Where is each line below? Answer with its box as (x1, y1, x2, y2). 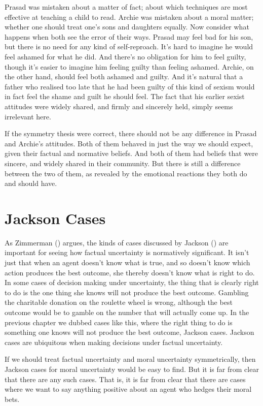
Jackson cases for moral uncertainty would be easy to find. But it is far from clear (5, 363, 259, 374)
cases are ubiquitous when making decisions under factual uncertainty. (5, 336, 223, 347)
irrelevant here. (5, 111, 51, 121)
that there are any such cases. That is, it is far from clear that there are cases (5, 373, 246, 384)
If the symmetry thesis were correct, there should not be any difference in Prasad (5, 128, 257, 139)
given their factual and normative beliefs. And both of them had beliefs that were (5, 148, 258, 159)
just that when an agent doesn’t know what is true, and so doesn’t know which (5, 257, 250, 267)
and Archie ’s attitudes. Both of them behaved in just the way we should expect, (5, 138, 253, 148)
